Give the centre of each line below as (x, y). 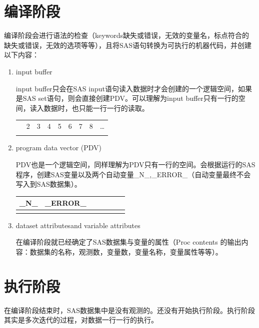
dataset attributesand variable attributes (78, 225)
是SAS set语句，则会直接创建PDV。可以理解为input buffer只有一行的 (127, 98)
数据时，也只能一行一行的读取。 (96, 108)
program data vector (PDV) (59, 148)
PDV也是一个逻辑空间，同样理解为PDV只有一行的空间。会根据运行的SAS (135, 164)
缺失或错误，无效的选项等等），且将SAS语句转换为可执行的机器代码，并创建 (128, 45)
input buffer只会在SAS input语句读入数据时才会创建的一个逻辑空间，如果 (134, 88)
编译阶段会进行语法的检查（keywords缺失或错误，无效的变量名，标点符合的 (127, 35)
